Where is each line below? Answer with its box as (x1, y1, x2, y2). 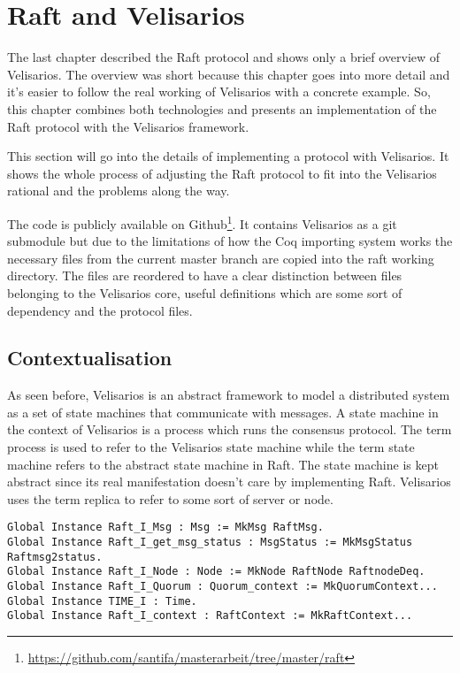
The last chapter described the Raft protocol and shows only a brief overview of (7, 48, 441, 66)
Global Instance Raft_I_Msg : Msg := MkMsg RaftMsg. (7, 521, 324, 534)
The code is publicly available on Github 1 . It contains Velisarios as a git (7, 211, 397, 233)
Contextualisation (7, 344, 172, 371)
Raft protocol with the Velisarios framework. (7, 117, 249, 135)
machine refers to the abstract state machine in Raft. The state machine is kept (7, 455, 439, 473)
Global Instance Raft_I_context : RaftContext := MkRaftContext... (7, 609, 413, 623)
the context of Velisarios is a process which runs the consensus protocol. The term (7, 420, 452, 439)
